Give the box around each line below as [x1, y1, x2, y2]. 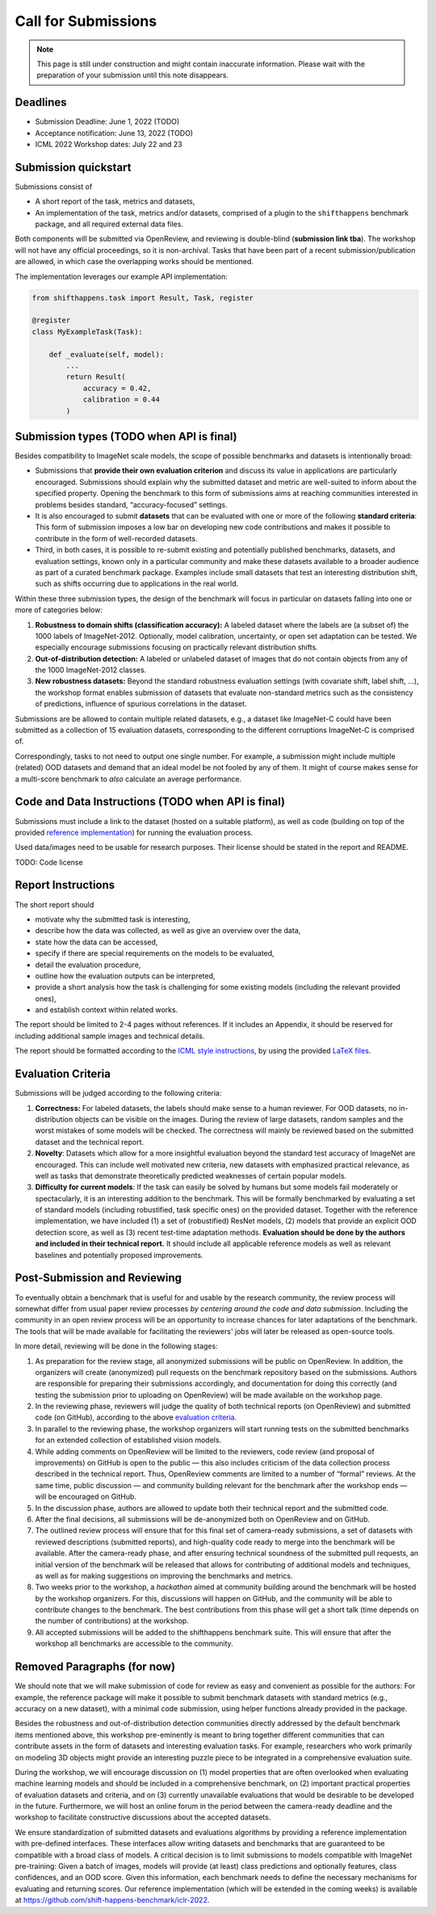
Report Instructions [15, 878, 115, 892]
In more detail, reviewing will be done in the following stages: [15, 1341, 218, 1351]
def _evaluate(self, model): [48, 350, 165, 359]
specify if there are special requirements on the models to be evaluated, [35, 949, 275, 958]
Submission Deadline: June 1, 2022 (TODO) [35, 117, 180, 127]
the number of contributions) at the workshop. [35, 1616, 189, 1626]
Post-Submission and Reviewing [15, 1271, 182, 1285]
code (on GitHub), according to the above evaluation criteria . [35, 1412, 237, 1422]
